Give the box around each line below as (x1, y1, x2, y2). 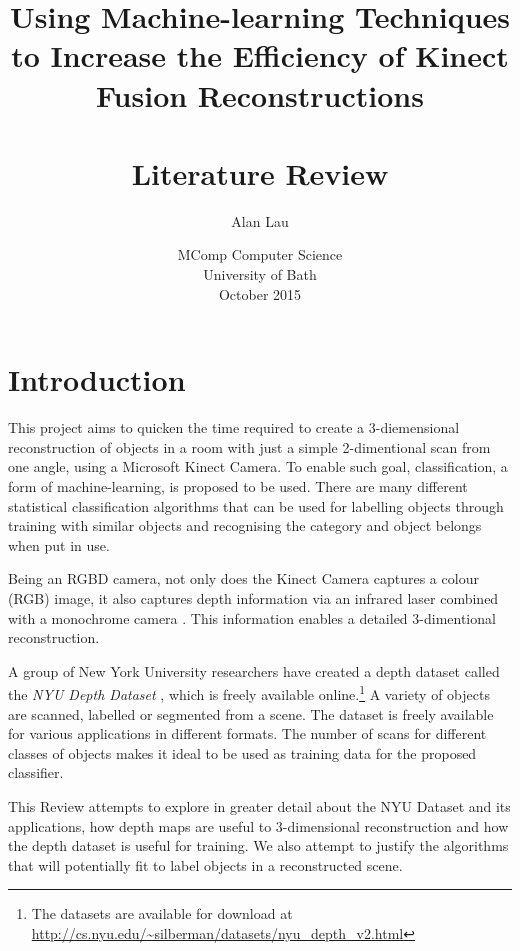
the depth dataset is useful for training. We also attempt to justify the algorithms (8, 835, 509, 856)
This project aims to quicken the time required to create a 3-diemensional (8, 417, 460, 438)
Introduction (8, 359, 186, 400)
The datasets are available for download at (31, 903, 293, 924)
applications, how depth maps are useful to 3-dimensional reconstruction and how (8, 815, 509, 836)
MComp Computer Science (177, 244, 343, 265)
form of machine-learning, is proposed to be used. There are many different (8, 475, 468, 496)
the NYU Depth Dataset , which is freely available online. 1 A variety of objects (8, 681, 490, 704)
